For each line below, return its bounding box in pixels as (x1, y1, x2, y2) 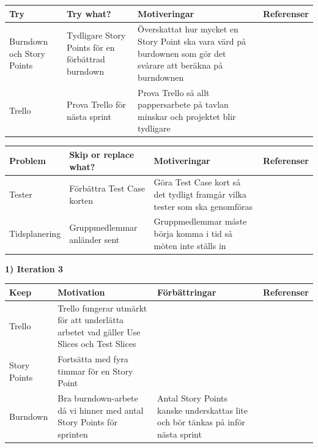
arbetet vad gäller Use (57, 325, 141, 338)
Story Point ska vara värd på (138, 34, 246, 47)
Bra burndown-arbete (57, 392, 138, 405)
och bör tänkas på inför (157, 416, 245, 428)
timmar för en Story (57, 364, 133, 377)
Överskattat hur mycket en (138, 23, 239, 35)
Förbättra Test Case (69, 182, 145, 195)
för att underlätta (57, 313, 124, 326)
